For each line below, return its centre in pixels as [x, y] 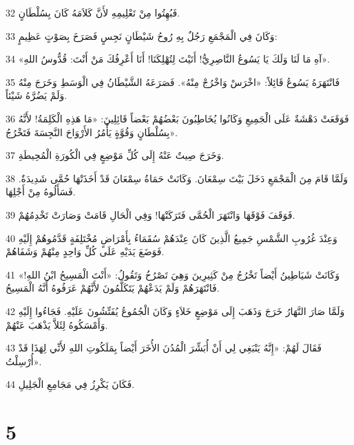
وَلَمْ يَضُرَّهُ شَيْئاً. [37, 95]
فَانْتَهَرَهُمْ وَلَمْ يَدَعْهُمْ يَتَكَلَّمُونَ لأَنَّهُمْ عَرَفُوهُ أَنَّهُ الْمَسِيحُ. [113, 288]
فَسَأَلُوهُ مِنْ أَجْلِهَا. [41, 192]
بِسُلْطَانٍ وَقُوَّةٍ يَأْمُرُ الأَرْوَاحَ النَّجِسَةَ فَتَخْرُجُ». [92, 132]
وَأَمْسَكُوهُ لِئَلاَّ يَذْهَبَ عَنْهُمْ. [57, 324]
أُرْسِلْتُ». [24, 361]
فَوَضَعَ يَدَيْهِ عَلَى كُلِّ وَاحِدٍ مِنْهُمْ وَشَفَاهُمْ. [85, 251]
